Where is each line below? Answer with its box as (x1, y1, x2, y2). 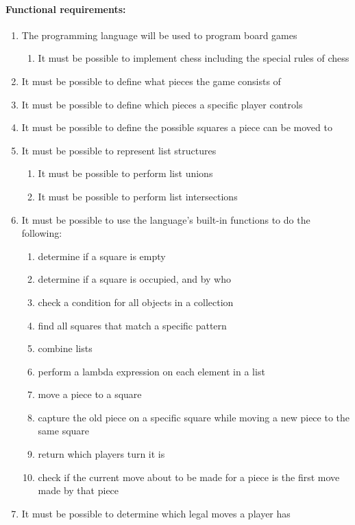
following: (21, 226, 62, 240)
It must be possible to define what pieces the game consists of (21, 73, 281, 88)
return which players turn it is (38, 447, 165, 461)
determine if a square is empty (38, 248, 166, 263)
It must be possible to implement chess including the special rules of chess (38, 51, 350, 65)
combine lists (38, 341, 93, 355)
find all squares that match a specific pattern (38, 318, 227, 332)
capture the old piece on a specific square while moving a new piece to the (38, 410, 350, 424)
